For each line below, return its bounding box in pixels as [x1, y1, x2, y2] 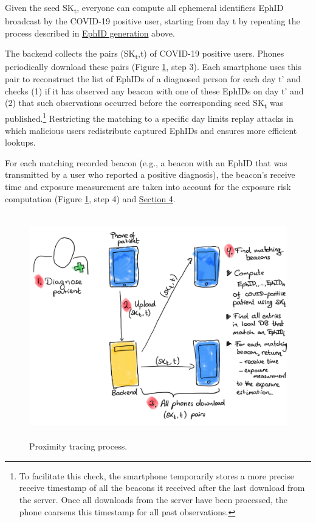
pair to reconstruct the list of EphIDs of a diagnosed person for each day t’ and [5, 72, 301, 85]
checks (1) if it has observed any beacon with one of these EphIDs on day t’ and [5, 84, 304, 97]
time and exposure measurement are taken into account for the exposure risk [5, 180, 291, 192]
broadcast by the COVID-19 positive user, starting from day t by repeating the [5, 15, 300, 27]
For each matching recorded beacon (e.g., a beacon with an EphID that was [5, 156, 287, 169]
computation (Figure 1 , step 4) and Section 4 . [5, 192, 176, 205]
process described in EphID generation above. [5, 26, 175, 39]
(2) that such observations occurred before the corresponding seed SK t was [5, 96, 284, 111]
